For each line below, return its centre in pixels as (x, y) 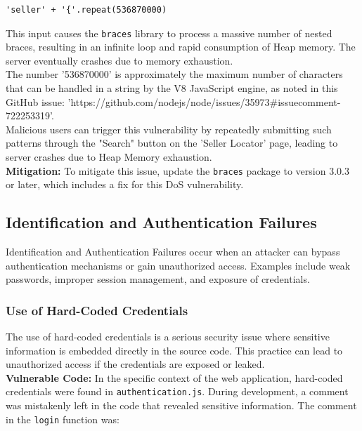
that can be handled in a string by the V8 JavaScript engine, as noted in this (172, 88)
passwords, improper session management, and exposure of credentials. (158, 279)
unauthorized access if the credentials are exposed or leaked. (135, 364)
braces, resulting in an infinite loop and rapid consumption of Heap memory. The (181, 47)
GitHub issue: (35, 101)
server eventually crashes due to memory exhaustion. (119, 60)
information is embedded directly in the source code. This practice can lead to (174, 350)
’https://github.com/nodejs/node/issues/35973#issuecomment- (204, 101)
